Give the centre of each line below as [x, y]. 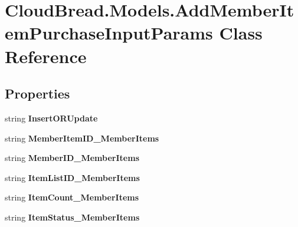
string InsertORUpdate [51, 118]
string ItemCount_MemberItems [72, 197]
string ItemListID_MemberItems [72, 177]
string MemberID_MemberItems [72, 158]
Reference [46, 56]
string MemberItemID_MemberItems [82, 138]
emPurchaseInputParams [109, 33]
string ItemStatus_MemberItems [72, 217]
